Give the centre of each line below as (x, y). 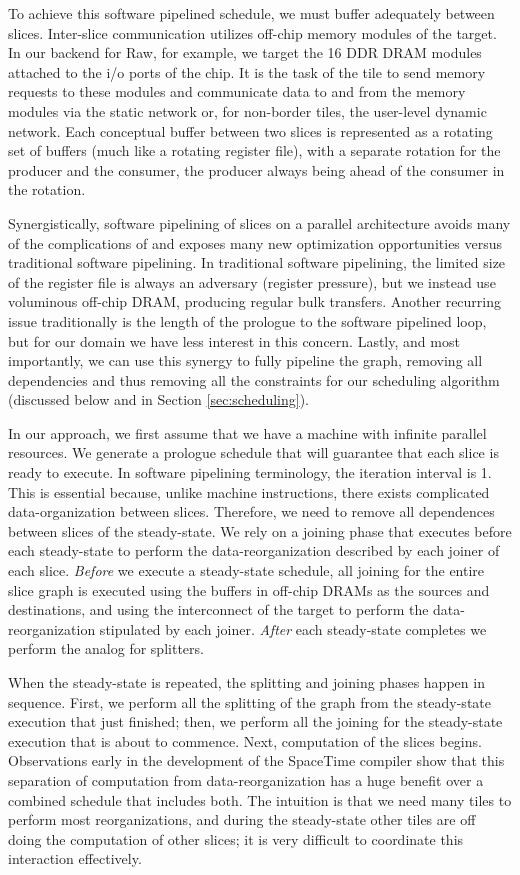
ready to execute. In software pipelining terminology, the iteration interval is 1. (250, 472)
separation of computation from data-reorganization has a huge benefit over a (246, 779)
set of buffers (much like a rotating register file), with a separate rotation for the (254, 150)
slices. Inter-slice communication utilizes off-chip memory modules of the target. (252, 32)
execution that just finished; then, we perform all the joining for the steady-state (255, 721)
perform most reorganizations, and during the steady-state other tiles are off (242, 819)
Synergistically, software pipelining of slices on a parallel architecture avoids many (259, 222)
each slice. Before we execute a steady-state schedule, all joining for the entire (246, 570)
